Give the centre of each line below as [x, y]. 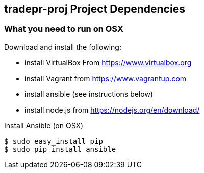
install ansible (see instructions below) [89, 94]
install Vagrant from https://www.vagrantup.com [106, 78]
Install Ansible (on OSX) [44, 125]
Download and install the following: [63, 47]
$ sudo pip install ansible [60, 149]
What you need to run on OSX [64, 29]
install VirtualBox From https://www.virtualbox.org [108, 62]
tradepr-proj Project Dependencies [95, 9]
